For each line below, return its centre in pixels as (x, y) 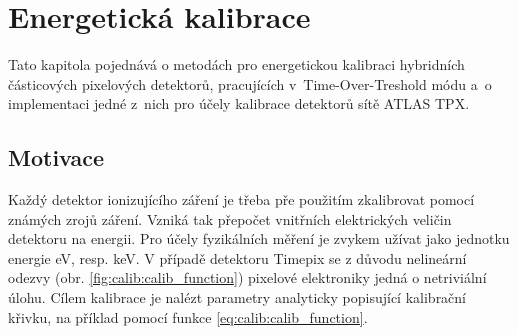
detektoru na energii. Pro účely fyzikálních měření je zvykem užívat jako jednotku (259, 238)
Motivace (56, 157)
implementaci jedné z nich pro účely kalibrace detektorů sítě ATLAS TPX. (239, 103)
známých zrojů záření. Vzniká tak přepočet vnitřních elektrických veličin (230, 218)
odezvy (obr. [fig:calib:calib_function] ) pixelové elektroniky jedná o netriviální (247, 277)
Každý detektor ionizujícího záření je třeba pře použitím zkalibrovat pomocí (241, 199)
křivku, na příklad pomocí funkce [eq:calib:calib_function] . (188, 316)
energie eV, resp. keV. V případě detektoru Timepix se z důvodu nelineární (237, 257)
